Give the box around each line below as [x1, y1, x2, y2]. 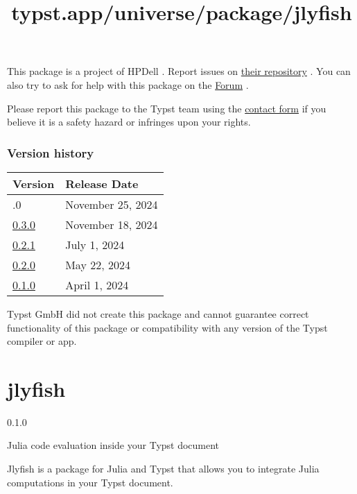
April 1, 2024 [65, 276, 129, 293]
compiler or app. [7, 334, 77, 348]
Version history [7, 144, 94, 161]
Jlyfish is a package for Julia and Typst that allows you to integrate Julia [7, 461, 320, 476]
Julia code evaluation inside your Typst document [7, 438, 220, 452]
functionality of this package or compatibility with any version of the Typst [7, 320, 328, 334]
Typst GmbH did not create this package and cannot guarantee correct [7, 306, 309, 321]
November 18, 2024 [65, 216, 158, 232]
